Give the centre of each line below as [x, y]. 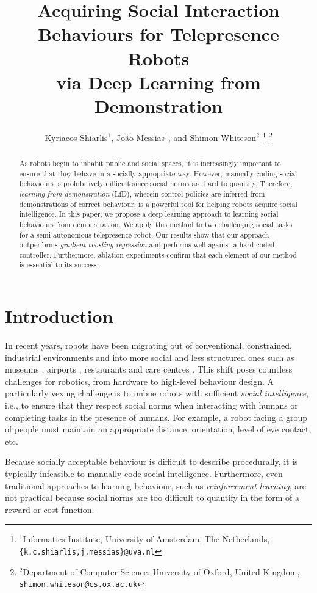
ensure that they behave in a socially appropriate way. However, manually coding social [158, 173]
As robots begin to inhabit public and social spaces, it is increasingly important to [150, 163]
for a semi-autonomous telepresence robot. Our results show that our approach [144, 234]
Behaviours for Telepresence [158, 34]
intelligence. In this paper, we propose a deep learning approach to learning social [149, 214]
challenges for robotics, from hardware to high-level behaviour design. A [140, 381]
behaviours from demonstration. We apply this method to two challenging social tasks [156, 224]
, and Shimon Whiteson [212, 137]
